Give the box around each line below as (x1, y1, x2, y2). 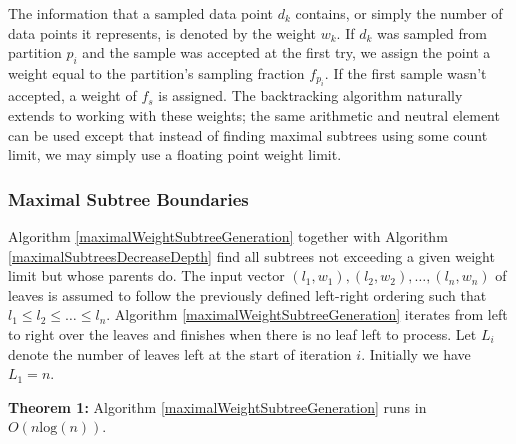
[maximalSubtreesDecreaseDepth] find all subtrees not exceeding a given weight (8, 245, 495, 266)
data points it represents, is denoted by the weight (8, 22, 316, 43)
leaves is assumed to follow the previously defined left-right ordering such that (8, 284, 487, 305)
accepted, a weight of (8, 85, 137, 106)
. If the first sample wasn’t (324, 62, 487, 83)
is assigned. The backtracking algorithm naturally (158, 85, 463, 106)
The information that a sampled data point (8, 3, 273, 23)
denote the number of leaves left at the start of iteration (8, 343, 352, 364)
